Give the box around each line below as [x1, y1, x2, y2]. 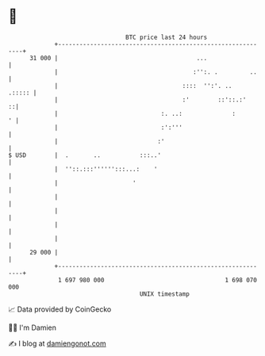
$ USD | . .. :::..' [8, 151, 161, 159]
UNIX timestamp [139, 289, 190, 298]
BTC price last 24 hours [125, 33, 208, 41]
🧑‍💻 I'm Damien [8, 323, 57, 332]
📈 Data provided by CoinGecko [8, 304, 112, 314]
